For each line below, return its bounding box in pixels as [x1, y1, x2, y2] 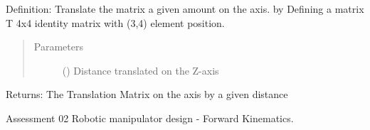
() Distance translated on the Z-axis [62, 63, 219, 77]
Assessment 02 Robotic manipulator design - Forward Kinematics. [6, 110, 294, 125]
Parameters [33, 39, 83, 54]
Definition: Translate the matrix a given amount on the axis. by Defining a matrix [6, 1, 364, 16]
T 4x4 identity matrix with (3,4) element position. [6, 15, 225, 30]
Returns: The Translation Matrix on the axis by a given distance [6, 87, 288, 102]
